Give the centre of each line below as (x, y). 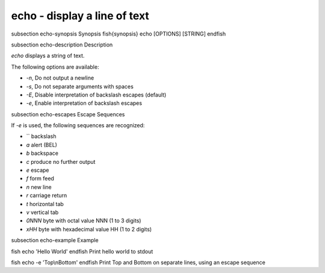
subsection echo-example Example (55, 240)
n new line (39, 187)
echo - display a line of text (80, 16)
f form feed (40, 178)
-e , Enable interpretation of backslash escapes (84, 103)
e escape (38, 170)
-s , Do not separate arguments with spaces (80, 86)
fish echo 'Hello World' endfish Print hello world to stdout (82, 251)
